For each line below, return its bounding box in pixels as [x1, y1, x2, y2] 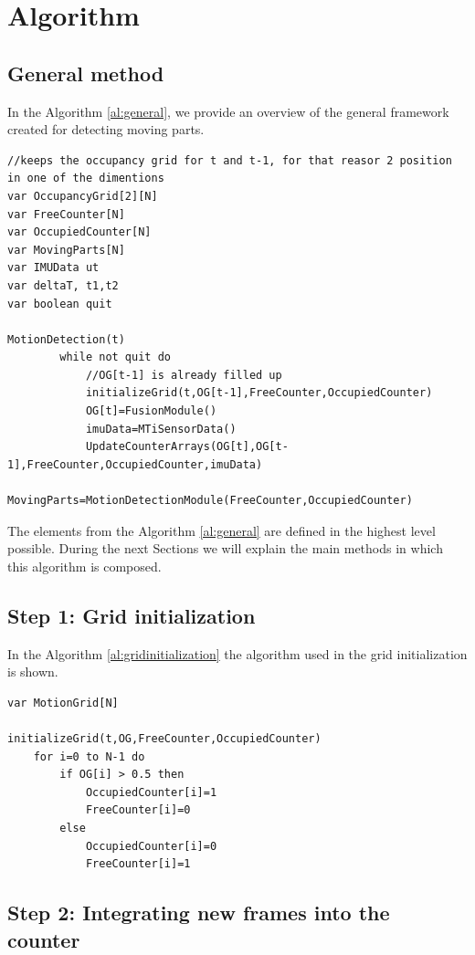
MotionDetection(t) [7, 332, 125, 346]
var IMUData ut [7, 261, 100, 275]
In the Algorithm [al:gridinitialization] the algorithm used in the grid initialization [7, 644, 468, 663]
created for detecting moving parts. [7, 120, 205, 139]
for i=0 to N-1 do [33, 750, 145, 763]
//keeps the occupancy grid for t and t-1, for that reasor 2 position [7, 153, 452, 167]
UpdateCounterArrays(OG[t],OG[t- [85, 440, 289, 454]
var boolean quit [7, 297, 112, 310]
